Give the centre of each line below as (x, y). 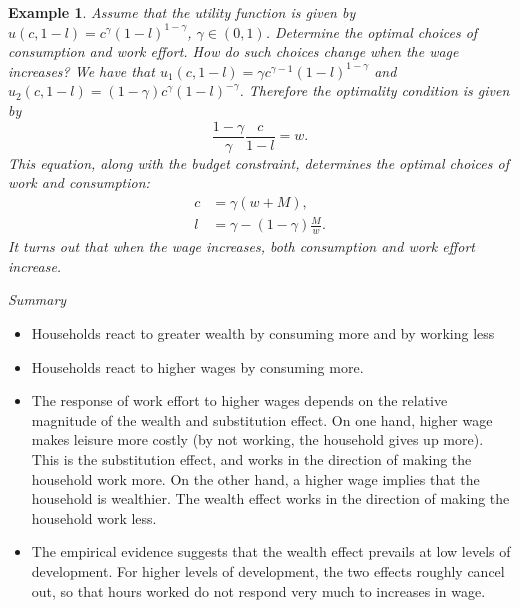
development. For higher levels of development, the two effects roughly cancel (268, 570)
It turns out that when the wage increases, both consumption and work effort (241, 246)
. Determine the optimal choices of (371, 31)
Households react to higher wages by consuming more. (197, 366)
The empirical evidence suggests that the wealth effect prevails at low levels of (271, 551)
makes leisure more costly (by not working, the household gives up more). (257, 439)
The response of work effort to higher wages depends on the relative (239, 400)
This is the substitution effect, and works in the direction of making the (251, 458)
